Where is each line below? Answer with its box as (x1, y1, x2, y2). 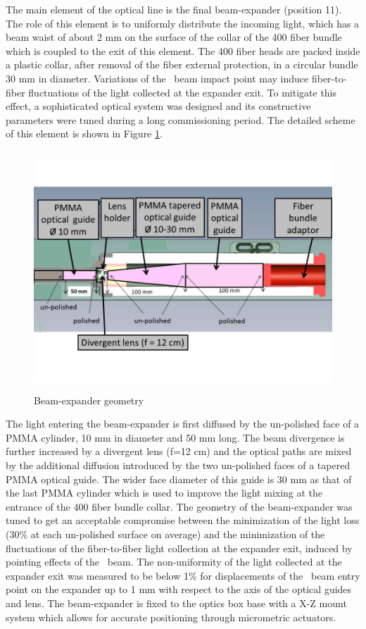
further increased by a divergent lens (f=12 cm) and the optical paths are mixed (6, 444, 352, 459)
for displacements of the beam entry (200, 568, 360, 583)
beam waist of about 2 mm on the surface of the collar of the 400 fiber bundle (6, 30, 342, 44)
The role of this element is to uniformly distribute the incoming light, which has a (6, 15, 360, 30)
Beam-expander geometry (34, 392, 144, 407)
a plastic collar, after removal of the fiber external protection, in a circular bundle (6, 57, 358, 72)
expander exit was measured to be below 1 (6, 568, 189, 583)
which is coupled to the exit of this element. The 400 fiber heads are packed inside (6, 43, 360, 58)
